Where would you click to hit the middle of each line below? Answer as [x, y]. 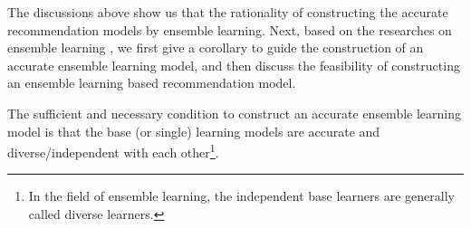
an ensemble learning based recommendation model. [152, 83]
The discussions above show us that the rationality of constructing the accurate [228, 12]
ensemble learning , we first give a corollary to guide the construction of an [216, 47]
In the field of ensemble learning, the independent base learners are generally [241, 196]
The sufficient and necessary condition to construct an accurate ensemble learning [235, 113]
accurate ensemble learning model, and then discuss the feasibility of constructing [234, 65]
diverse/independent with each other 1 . [113, 151]
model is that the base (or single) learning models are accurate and [194, 131]
